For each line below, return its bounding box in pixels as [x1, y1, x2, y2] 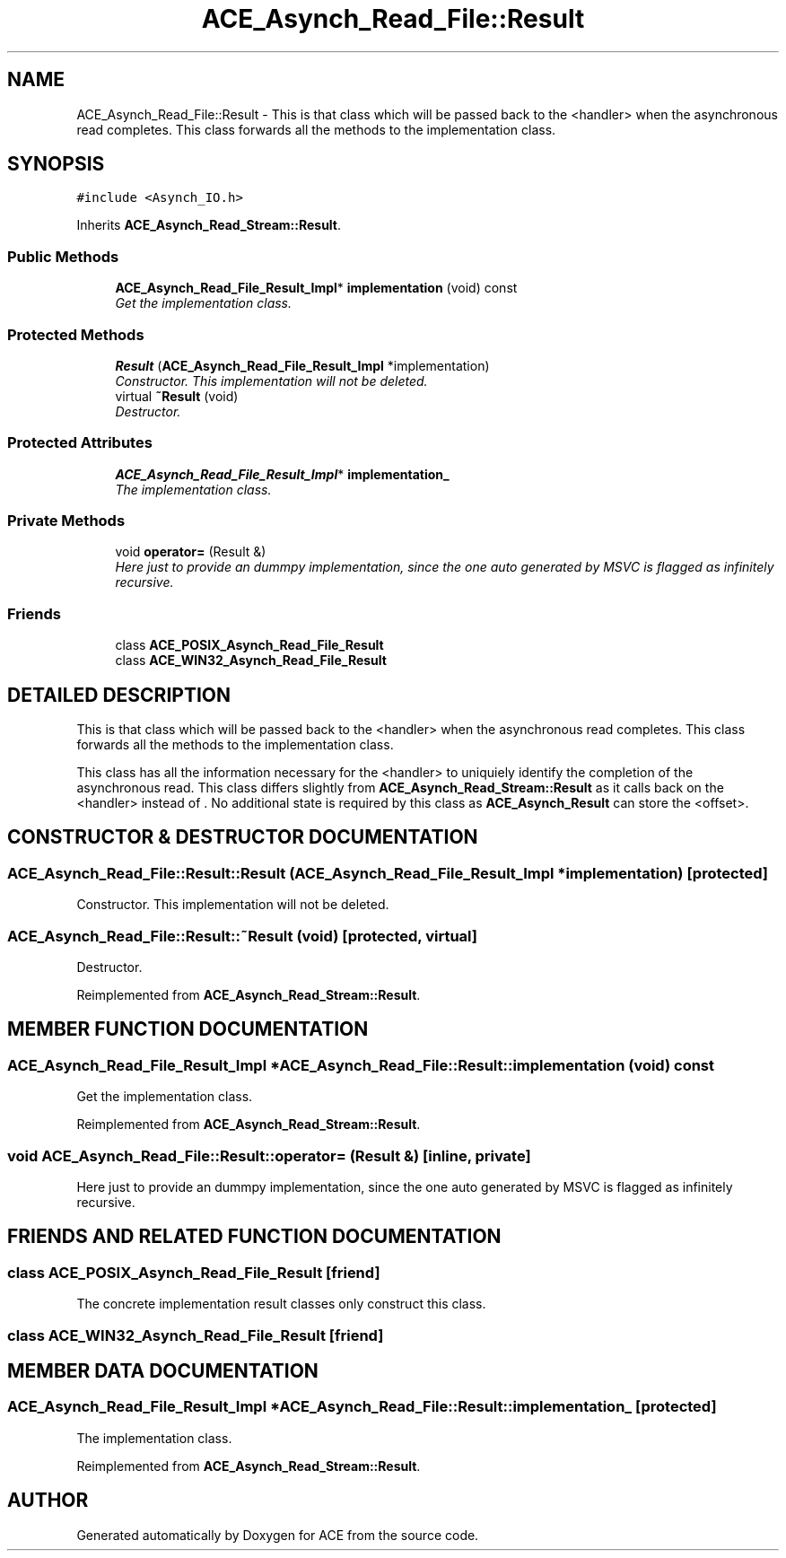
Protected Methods [7, 325, 144, 344]
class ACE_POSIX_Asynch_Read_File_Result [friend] [7, 1263, 380, 1282]
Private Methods [7, 512, 126, 530]
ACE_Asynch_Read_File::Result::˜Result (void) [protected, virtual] [7, 926, 477, 945]
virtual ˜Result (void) [115, 388, 239, 404]
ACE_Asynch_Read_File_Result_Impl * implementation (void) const [115, 280, 518, 296]
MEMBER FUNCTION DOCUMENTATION [7, 1018, 369, 1041]
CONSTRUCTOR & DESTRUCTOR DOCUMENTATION [7, 826, 478, 849]
